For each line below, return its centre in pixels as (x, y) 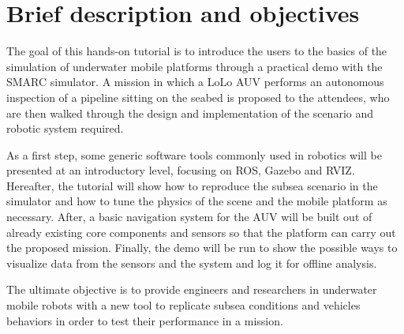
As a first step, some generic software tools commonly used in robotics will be (194, 154)
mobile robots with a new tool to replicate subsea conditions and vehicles (183, 305)
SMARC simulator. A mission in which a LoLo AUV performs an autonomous (195, 82)
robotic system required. (65, 128)
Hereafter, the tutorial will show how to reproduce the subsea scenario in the (192, 185)
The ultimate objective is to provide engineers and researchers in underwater (192, 289)
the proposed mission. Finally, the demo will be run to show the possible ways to (202, 248)
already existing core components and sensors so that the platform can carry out (201, 232)
